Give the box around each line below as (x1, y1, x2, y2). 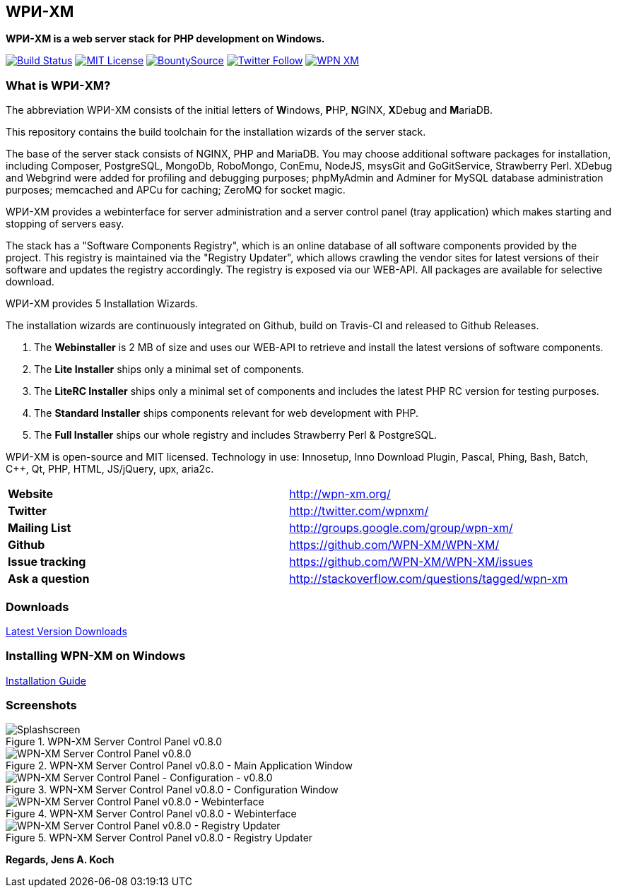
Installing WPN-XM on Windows (6, 649, 186, 663)
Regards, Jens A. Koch (6, 853, 114, 866)
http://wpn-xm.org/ (289, 487, 391, 502)
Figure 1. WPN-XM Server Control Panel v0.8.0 (6, 735, 223, 748)
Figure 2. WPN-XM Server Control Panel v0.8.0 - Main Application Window (6, 759, 353, 772)
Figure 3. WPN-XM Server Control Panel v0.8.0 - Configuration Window (6, 783, 339, 796)
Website (8, 487, 53, 502)
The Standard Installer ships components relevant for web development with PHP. (34, 407, 418, 420)
